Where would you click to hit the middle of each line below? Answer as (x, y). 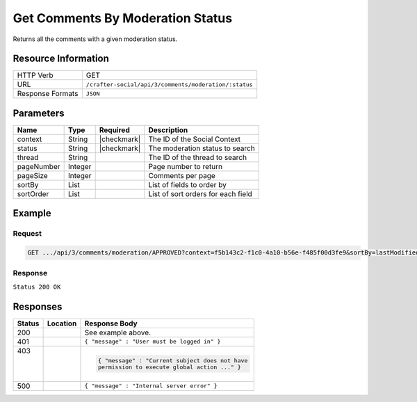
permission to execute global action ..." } (169, 367)
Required (114, 130)
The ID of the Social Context (195, 139)
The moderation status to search (202, 148)
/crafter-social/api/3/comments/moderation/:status (169, 85)
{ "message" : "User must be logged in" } (153, 342)
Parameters (39, 113)
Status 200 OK (37, 287)
